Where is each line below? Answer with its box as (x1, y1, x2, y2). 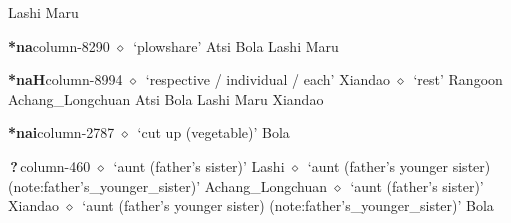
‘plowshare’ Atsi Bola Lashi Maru (133, 35, 339, 56)
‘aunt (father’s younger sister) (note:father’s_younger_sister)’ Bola (82, 195, 494, 216)
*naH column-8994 (8, 69, 123, 90)
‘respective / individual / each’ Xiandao (145, 69, 391, 90)
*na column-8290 (8, 35, 110, 56)
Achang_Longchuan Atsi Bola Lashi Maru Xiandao (8, 88, 324, 109)
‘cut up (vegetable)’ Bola (137, 122, 290, 143)
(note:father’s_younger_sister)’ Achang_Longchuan (8, 175, 328, 196)
